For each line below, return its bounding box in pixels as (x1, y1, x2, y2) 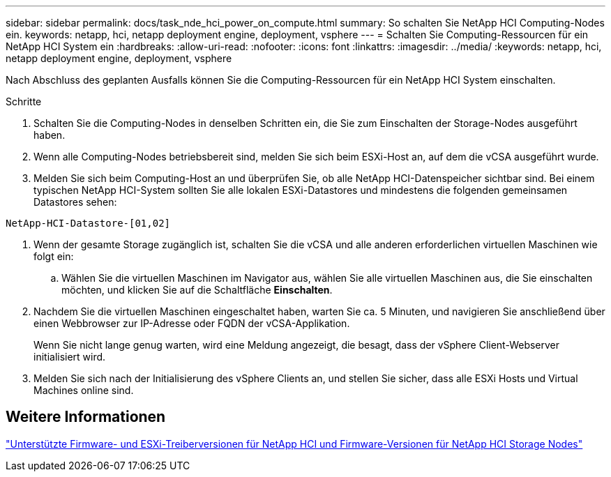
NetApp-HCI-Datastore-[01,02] (6, 218, 171, 229)
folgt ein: (33, 250, 74, 262)
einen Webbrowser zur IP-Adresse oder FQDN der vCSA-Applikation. (33, 317, 350, 329)
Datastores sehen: (33, 196, 117, 208)
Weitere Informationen (6, 408, 166, 426)
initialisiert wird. (33, 351, 106, 363)
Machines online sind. (33, 384, 134, 396)
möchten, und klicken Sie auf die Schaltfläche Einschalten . (61, 284, 333, 296)
